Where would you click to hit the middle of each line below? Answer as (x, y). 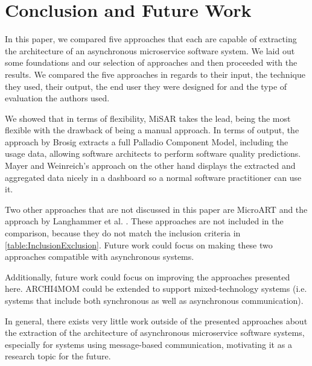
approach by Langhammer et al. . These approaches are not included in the (144, 221)
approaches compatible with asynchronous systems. (100, 257)
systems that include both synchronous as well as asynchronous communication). (154, 300)
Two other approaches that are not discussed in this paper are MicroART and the (156, 209)
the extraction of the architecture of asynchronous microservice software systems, (155, 333)
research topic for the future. (58, 356)
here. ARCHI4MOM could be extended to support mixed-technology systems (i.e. (156, 289)
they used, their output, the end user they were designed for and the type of (146, 86)
